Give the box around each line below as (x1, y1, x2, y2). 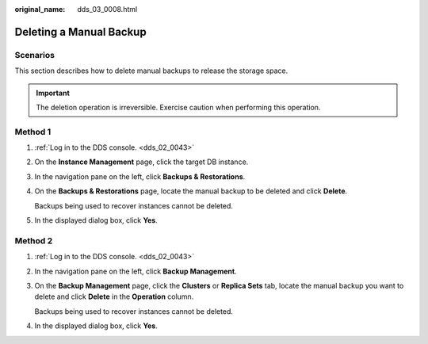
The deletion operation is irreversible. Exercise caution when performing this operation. (36, 102, 321, 112)
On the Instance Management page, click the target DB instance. (34, 157, 249, 166)
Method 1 (14, 126, 52, 137)
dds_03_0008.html (77, 5, 138, 13)
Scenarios (14, 49, 55, 60)
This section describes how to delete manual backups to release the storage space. (14, 66, 289, 75)
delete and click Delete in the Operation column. (34, 292, 194, 301)
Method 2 (14, 235, 53, 246)
